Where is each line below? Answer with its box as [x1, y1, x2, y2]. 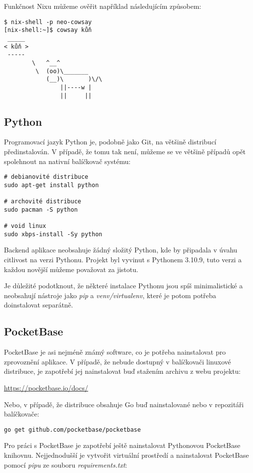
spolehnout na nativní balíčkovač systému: [4, 156, 131, 166]
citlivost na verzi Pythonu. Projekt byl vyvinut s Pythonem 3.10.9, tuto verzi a [4, 254, 242, 264]
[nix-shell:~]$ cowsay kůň [4, 27, 92, 34]
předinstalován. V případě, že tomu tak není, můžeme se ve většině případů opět [4, 146, 246, 156]
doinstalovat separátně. [4, 300, 73, 310]
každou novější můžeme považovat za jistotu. [4, 264, 138, 274]
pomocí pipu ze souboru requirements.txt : [4, 459, 127, 470]
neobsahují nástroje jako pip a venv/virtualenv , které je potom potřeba [4, 290, 216, 300]
